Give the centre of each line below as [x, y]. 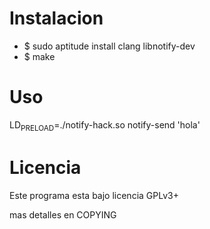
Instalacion [56, 18]
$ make [39, 56]
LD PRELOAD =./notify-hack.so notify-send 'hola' [105, 125]
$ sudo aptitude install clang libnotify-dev [109, 46]
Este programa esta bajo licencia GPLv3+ [94, 195]
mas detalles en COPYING [63, 214]
